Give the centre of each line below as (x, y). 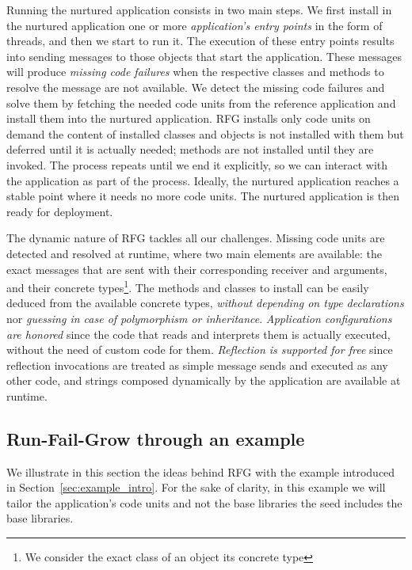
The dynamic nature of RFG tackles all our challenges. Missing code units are (196, 238)
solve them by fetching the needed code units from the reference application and (201, 103)
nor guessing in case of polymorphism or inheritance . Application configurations (199, 318)
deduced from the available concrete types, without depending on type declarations (205, 303)
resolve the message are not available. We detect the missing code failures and (196, 87)
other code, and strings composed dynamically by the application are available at (204, 380)
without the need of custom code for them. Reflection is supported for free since (200, 350)
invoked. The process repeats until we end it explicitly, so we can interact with (197, 164)
